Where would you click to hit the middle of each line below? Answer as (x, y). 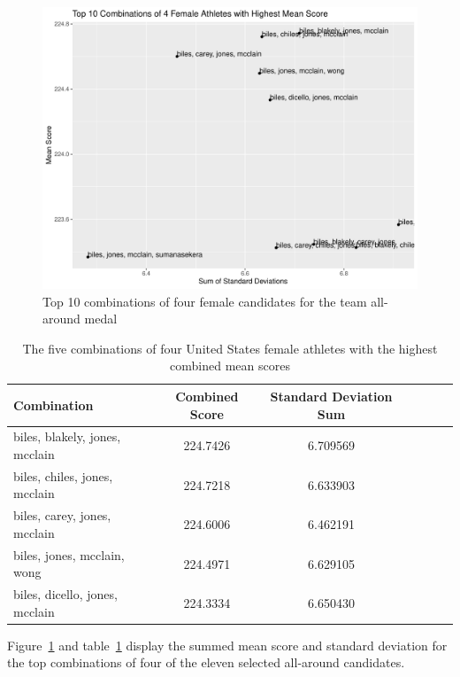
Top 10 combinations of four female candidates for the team (205, 301)
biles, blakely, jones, (67, 436)
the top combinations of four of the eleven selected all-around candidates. (206, 662)
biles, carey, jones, (62, 515)
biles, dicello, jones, (65, 594)
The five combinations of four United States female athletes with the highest (230, 348)
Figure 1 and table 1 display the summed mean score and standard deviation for (227, 645)
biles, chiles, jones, (63, 475)
